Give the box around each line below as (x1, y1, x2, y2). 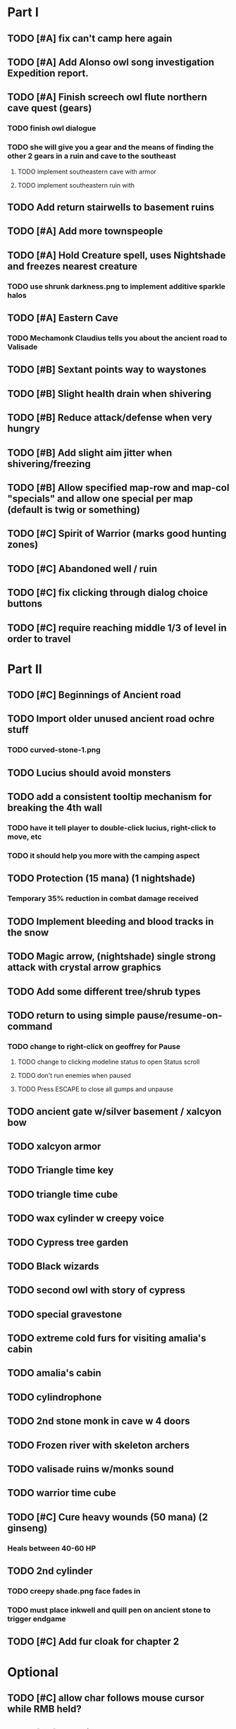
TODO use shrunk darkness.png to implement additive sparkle (7, 281, 225, 291)
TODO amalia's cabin (7, 1367, 101, 1379)
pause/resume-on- (137, 1009, 223, 1021)
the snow (7, 926, 49, 938)
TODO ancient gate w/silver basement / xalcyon (7, 1105, 222, 1117)
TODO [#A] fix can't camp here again (7, 32, 173, 44)
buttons (7, 597, 42, 610)
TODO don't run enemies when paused (17, 1072, 132, 1080)
